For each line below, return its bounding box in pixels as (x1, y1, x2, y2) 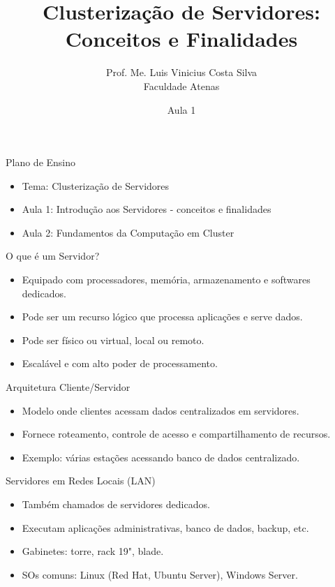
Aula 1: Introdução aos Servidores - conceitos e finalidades (22, 202, 271, 216)
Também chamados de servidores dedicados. (22, 497, 210, 511)
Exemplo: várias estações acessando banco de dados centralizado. (22, 449, 300, 464)
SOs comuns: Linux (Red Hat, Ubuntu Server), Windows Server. (22, 567, 298, 581)
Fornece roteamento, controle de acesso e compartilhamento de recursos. (22, 426, 331, 441)
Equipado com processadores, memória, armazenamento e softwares (22, 272, 311, 287)
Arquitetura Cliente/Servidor (6, 380, 131, 394)
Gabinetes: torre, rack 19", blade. (22, 544, 164, 558)
